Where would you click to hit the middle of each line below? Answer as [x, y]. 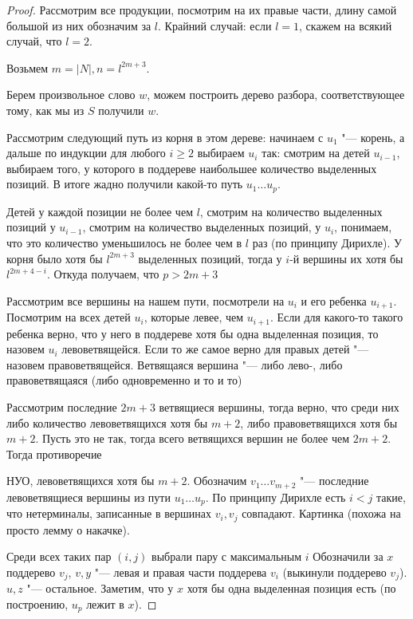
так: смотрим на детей [316, 153]
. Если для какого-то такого [336, 317]
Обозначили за [348, 556]
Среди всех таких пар [59, 556]
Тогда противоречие [54, 453]
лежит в [105, 604]
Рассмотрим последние [62, 407]
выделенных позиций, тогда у [210, 258]
